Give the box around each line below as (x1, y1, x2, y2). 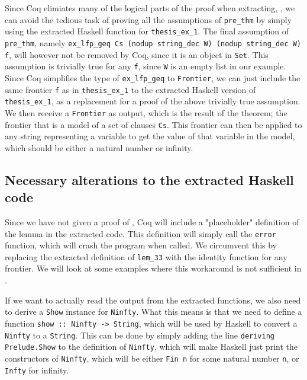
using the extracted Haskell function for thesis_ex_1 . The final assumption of (5, 25, 289, 37)
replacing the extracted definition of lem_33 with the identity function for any (5, 250, 287, 263)
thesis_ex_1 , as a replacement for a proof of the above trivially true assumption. (5, 95, 300, 107)
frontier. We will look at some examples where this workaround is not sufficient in (5, 262, 302, 274)
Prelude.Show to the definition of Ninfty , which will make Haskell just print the (5, 340, 298, 353)
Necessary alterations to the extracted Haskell (5, 170, 294, 189)
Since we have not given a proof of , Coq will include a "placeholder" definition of (5, 215, 299, 228)
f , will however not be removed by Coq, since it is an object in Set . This (5, 48, 269, 60)
